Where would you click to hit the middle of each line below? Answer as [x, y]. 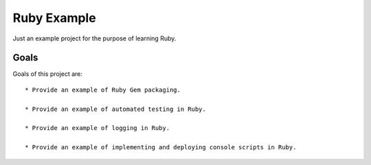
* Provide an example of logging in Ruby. [98, 128]
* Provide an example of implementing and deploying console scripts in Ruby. [161, 148]
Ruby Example [54, 18]
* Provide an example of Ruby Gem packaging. [103, 90]
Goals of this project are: [47, 74]
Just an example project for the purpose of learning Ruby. [94, 38]
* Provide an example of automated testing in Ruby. [115, 109]
